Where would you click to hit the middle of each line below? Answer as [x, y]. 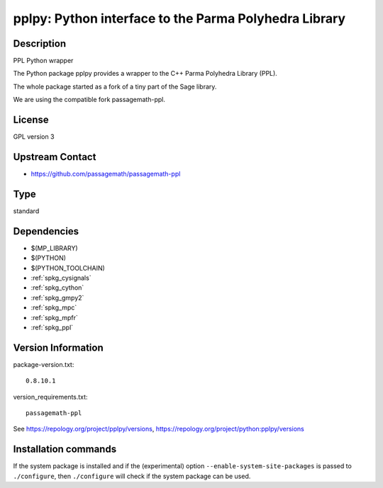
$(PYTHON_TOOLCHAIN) [68, 268]
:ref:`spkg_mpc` [54, 307]
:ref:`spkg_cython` [57, 288]
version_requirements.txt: [50, 397]
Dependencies [46, 231]
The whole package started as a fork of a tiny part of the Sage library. [115, 86]
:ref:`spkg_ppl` [52, 327]
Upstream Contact [55, 157]
